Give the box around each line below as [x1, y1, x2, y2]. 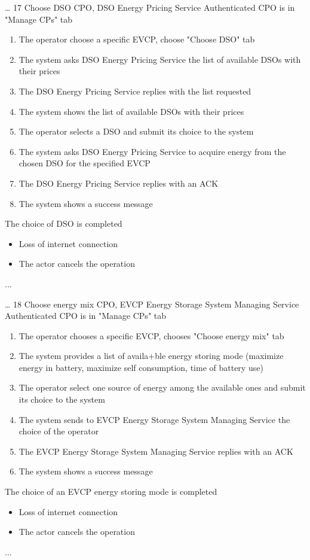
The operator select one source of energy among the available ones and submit [19, 381, 306, 394]
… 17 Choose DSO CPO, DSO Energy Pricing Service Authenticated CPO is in [5, 1, 295, 13]
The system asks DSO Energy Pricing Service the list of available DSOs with [19, 53, 301, 65]
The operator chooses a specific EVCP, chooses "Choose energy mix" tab [19, 329, 284, 342]
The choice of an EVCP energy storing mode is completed [5, 485, 217, 498]
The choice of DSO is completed [5, 217, 122, 230]
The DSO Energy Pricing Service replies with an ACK [19, 176, 219, 189]
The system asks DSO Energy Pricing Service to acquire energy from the [19, 145, 286, 157]
